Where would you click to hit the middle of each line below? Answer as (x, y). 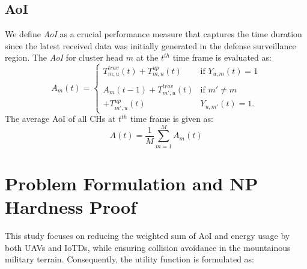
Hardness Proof (71, 207)
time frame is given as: (172, 119)
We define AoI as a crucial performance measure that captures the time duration (153, 34)
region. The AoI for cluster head (64, 57)
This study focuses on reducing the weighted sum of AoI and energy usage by (147, 236)
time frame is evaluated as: (222, 57)
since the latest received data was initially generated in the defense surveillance (150, 45)
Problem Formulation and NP (132, 183)
